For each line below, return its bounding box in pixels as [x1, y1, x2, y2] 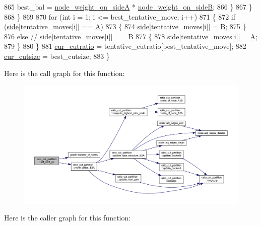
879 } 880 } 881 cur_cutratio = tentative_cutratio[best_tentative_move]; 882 [4, 41, 246, 51]
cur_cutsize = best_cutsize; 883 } [4, 50, 110, 61]
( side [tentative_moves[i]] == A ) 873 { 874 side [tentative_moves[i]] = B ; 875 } [4, 21, 246, 32]
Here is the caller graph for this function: [4, 212, 131, 223]
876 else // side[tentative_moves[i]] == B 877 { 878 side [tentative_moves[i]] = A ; [4, 31, 258, 41]
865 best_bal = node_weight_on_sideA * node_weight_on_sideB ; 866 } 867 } [4, 2, 252, 12]
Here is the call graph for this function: [4, 67, 125, 78]
